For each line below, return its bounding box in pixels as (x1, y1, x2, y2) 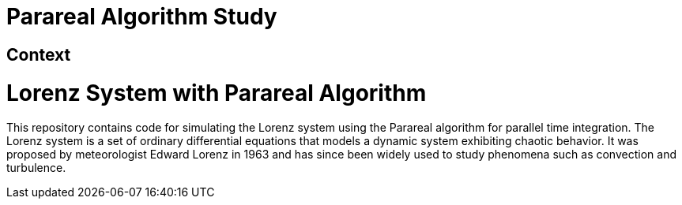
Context (6, 44, 71, 65)
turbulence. (6, 161, 66, 175)
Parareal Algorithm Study (6, 3, 277, 30)
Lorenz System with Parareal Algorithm (6, 79, 427, 106)
